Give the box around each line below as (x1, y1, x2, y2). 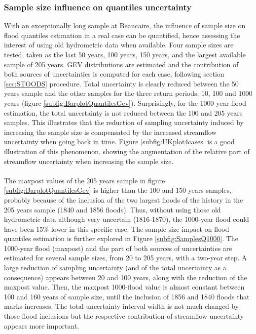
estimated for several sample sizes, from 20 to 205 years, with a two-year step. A (4, 252, 247, 263)
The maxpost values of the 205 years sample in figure (4, 175, 165, 185)
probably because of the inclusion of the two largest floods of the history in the (4, 194, 243, 205)
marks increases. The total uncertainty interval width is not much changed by (4, 301, 239, 311)
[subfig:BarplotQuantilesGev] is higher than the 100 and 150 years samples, (4, 185, 231, 195)
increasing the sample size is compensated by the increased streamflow (4, 126, 217, 137)
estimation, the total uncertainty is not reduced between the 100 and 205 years (4, 107, 243, 118)
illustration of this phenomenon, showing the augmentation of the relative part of (4, 146, 250, 156)
